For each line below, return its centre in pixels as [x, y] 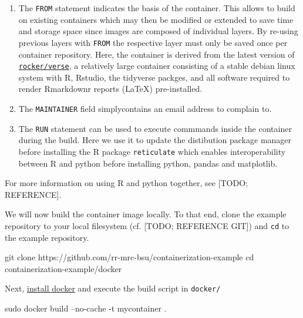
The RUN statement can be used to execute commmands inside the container [155, 128]
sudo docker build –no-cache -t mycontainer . [86, 308]
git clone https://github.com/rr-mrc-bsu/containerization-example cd [129, 257]
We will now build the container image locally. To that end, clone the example [146, 214]
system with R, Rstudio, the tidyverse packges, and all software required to [154, 77]
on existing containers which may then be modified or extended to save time [156, 19]
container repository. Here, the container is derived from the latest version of [156, 54]
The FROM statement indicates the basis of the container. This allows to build [157, 8]
